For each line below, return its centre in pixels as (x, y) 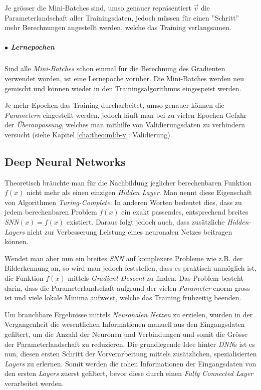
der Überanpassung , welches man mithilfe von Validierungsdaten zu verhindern (125, 125)
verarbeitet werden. (34, 383)
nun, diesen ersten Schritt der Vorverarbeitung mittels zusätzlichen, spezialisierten (131, 354)
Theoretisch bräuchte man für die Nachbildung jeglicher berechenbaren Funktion (128, 182)
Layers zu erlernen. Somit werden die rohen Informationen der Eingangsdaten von (130, 363)
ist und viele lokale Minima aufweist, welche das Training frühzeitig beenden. (123, 298)
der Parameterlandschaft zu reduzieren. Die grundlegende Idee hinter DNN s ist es (130, 344)
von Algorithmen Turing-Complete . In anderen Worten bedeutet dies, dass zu (123, 202)
